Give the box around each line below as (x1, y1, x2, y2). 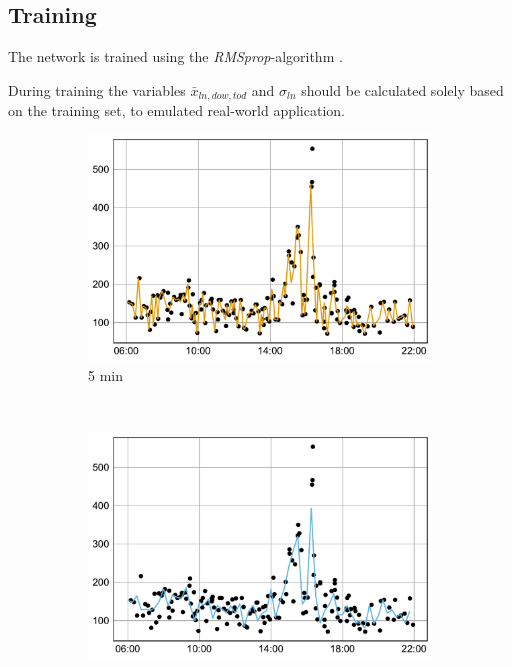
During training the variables (8, 79, 186, 100)
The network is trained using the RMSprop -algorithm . (8, 46, 343, 67)
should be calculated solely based (301, 79, 504, 100)
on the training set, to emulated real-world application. (8, 100, 345, 121)
